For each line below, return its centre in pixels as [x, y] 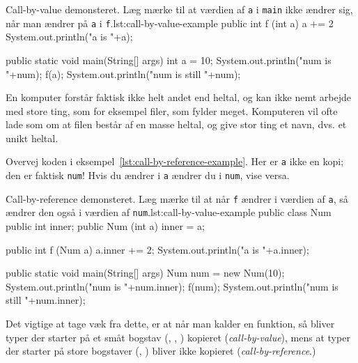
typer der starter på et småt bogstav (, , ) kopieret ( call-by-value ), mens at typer [178, 337]
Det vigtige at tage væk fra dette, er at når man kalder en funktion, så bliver [170, 324]
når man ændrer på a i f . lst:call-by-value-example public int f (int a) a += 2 [170, 23]
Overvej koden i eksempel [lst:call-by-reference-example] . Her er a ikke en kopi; [175, 161]
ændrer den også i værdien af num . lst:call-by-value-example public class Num [169, 212]
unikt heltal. [32, 138]
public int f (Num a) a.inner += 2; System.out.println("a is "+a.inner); [157, 249]
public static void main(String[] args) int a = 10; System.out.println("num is [169, 60]
